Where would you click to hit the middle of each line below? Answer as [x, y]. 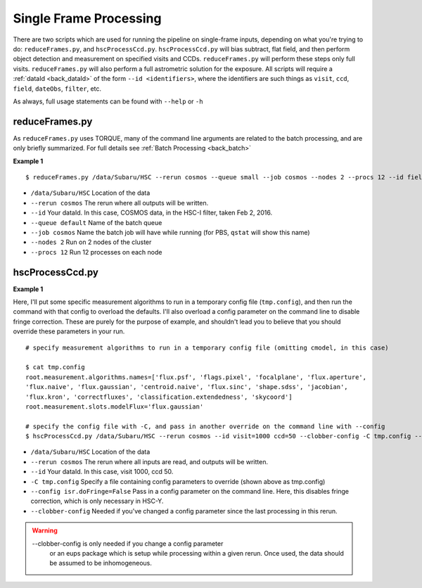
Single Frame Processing [87, 18]
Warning [45, 530]
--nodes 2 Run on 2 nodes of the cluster [91, 242]
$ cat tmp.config [55, 367]
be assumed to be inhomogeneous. [101, 563]
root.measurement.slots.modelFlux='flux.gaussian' [115, 407]
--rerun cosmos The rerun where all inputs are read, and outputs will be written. [149, 461]
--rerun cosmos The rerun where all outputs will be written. [120, 203]
